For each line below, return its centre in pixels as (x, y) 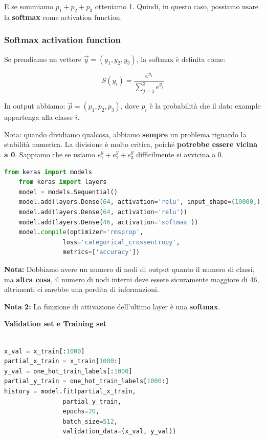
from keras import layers (63, 182)
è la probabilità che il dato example (205, 106)
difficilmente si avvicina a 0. (180, 154)
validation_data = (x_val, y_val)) (119, 432)
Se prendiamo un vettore (43, 59)
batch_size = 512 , (90, 421)
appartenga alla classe (38, 117)
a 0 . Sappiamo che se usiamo (50, 154)
